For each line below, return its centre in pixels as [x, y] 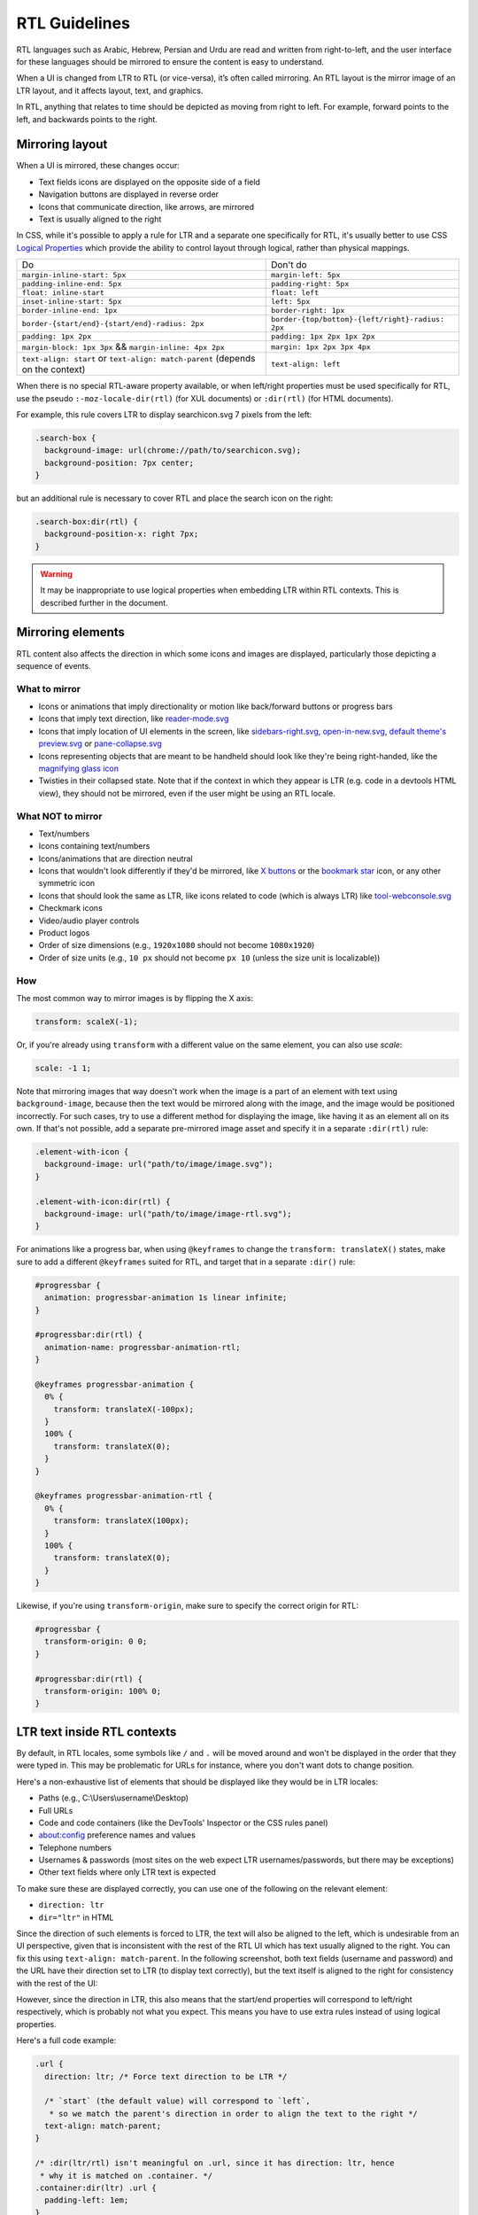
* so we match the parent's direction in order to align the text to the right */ [233, 2114]
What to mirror [49, 688]
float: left [294, 293]
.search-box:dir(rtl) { [87, 522]
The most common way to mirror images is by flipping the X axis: [135, 998]
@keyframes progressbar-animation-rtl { [123, 1496]
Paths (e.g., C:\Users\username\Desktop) [114, 1798]
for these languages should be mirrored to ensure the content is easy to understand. [170, 61]
